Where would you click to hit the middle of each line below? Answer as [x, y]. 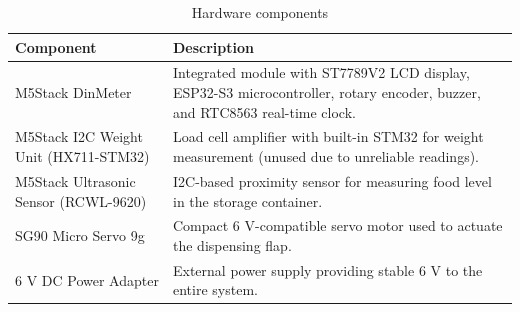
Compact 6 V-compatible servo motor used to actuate [337, 225]
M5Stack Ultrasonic [75, 180]
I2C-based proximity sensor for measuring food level [332, 180]
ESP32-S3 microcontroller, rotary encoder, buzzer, [326, 92]
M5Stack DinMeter [73, 92]
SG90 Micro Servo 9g [80, 235]
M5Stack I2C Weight [79, 136]
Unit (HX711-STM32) [82, 156]
